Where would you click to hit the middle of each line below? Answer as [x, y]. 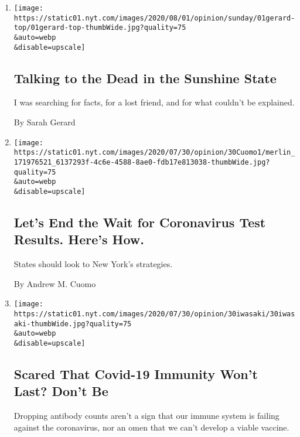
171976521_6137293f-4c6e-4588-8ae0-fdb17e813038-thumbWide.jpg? [142, 162]
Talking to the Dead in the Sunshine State [145, 78]
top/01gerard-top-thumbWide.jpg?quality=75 [100, 28]
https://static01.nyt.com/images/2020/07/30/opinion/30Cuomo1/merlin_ [154, 153]
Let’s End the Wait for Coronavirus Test [140, 222]
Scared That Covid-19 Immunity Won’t [136, 374]
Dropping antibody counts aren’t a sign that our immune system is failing [146, 416]
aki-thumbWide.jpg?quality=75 [73, 324]
